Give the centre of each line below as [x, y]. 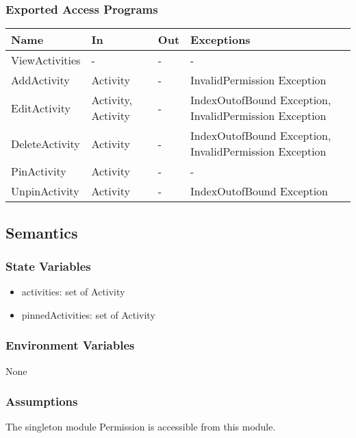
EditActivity [41, 108]
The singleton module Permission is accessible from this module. [141, 427]
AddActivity [40, 80]
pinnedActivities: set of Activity [88, 314]
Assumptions [42, 401]
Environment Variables [70, 345]
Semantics [42, 232]
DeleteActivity [46, 143]
